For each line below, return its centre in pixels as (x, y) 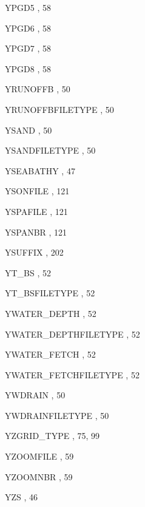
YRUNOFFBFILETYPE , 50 (59, 109)
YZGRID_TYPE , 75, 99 (52, 436)
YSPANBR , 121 (36, 232)
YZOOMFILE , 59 (39, 456)
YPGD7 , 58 (28, 48)
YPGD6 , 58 (28, 28)
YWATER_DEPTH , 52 (51, 313)
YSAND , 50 (29, 130)
